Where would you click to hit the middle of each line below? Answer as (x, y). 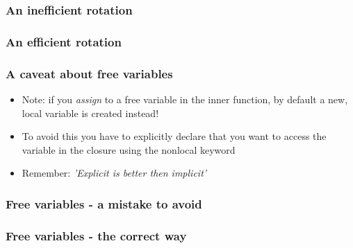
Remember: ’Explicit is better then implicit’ (114, 173)
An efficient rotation (64, 41)
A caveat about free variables (89, 73)
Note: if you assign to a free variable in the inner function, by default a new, (185, 99)
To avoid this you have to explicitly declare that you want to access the (174, 136)
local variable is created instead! (90, 113)
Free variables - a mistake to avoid (104, 203)
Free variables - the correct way (96, 235)
